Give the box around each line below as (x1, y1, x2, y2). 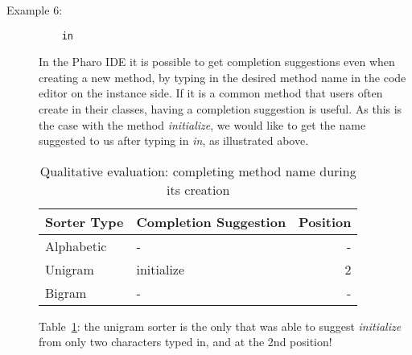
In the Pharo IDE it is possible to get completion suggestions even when (39, 53, 395, 70)
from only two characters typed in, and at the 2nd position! (39, 333, 332, 350)
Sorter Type (45, 212, 124, 231)
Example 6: (6, 2, 63, 18)
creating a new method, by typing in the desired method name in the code (39, 68, 406, 85)
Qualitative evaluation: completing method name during (39, 161, 356, 180)
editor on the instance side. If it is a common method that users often (39, 85, 383, 101)
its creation (167, 180, 230, 199)
